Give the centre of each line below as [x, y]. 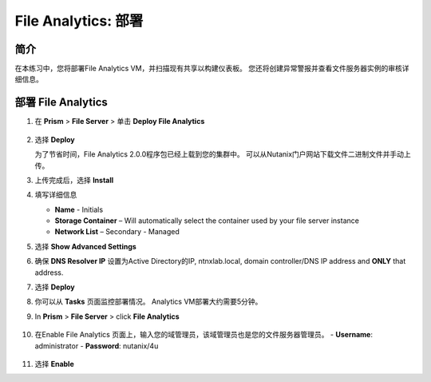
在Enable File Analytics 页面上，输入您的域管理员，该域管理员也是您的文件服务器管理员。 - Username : [204, 335]
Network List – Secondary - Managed [117, 232]
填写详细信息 [56, 195]
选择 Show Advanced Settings [86, 246]
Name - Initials [79, 209]
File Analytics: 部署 [79, 21]
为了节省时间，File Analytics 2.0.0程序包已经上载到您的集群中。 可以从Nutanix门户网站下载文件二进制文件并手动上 [223, 154]
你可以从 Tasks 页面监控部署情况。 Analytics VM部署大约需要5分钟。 [148, 302]
